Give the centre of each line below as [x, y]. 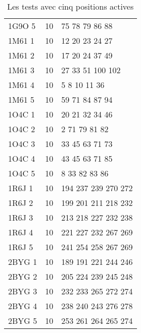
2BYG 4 [23, 306]
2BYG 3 [23, 291]
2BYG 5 [23, 321]
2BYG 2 [23, 276]
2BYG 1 [23, 262]
